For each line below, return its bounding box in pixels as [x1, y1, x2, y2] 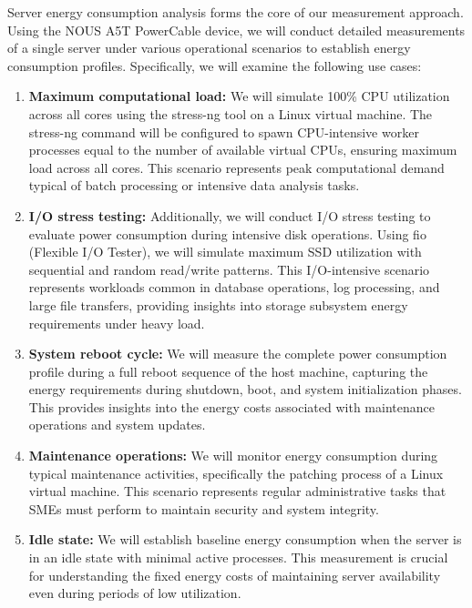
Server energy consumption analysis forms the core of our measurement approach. [7, 3, 464, 21]
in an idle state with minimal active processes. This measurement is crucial [28, 548, 448, 567]
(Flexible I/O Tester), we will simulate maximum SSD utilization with [28, 242, 422, 261]
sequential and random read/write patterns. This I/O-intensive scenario [28, 259, 430, 279]
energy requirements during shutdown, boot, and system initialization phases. [28, 380, 462, 399]
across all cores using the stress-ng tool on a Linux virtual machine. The [28, 104, 433, 123]
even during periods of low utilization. [28, 583, 241, 603]
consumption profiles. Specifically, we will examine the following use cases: [7, 56, 422, 75]
